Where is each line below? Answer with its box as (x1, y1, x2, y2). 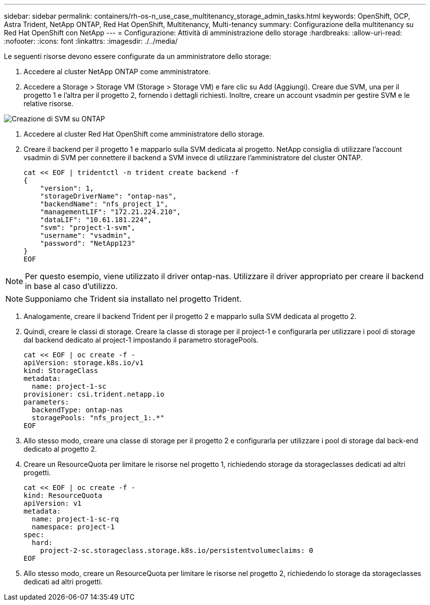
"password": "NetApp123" (40, 239, 135, 247)
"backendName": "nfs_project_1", (40, 200, 169, 208)
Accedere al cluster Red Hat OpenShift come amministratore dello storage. (24, 130, 265, 138)
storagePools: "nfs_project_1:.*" (31, 414, 164, 422)
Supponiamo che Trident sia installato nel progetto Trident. (25, 294, 242, 304)
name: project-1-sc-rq (31, 515, 119, 523)
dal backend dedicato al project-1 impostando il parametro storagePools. (24, 336, 259, 344)
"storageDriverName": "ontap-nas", (40, 192, 177, 200)
